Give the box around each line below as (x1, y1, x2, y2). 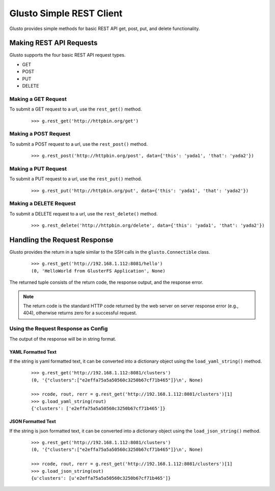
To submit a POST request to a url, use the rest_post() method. (9, 141, 148, 147)
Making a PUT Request (9, 165, 67, 172)
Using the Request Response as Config (9, 325, 108, 332)
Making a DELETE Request (9, 200, 76, 207)
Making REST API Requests (9, 39, 98, 47)
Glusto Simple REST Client (9, 8, 123, 19)
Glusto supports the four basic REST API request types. (9, 52, 126, 58)
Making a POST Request (9, 130, 71, 138)
